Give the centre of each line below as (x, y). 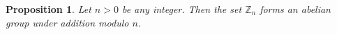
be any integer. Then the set (182, 9)
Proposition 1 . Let (48, 9)
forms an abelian (295, 9)
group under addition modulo (67, 22)
